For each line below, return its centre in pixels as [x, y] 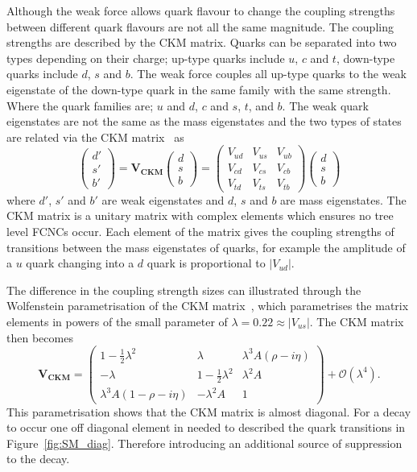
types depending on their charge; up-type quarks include [146, 58]
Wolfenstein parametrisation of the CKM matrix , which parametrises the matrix [208, 306]
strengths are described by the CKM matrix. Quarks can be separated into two [202, 42]
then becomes [40, 337]
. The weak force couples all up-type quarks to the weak [268, 74]
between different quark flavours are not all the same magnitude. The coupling [200, 26]
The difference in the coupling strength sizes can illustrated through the [184, 290]
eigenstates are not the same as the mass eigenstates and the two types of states [204, 121]
